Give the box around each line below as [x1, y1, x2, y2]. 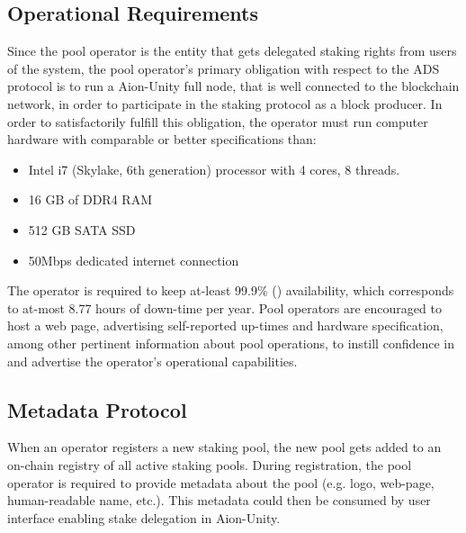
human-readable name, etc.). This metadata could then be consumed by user [7, 491, 431, 510]
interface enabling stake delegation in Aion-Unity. [7, 508, 281, 527]
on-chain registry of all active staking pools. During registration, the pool [7, 455, 412, 474]
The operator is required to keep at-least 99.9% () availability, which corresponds [7, 281, 454, 300]
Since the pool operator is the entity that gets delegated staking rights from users [7, 41, 457, 60]
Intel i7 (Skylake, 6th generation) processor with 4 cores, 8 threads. [28, 159, 400, 178]
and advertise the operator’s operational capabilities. [7, 351, 298, 370]
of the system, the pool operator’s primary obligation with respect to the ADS [7, 59, 440, 77]
